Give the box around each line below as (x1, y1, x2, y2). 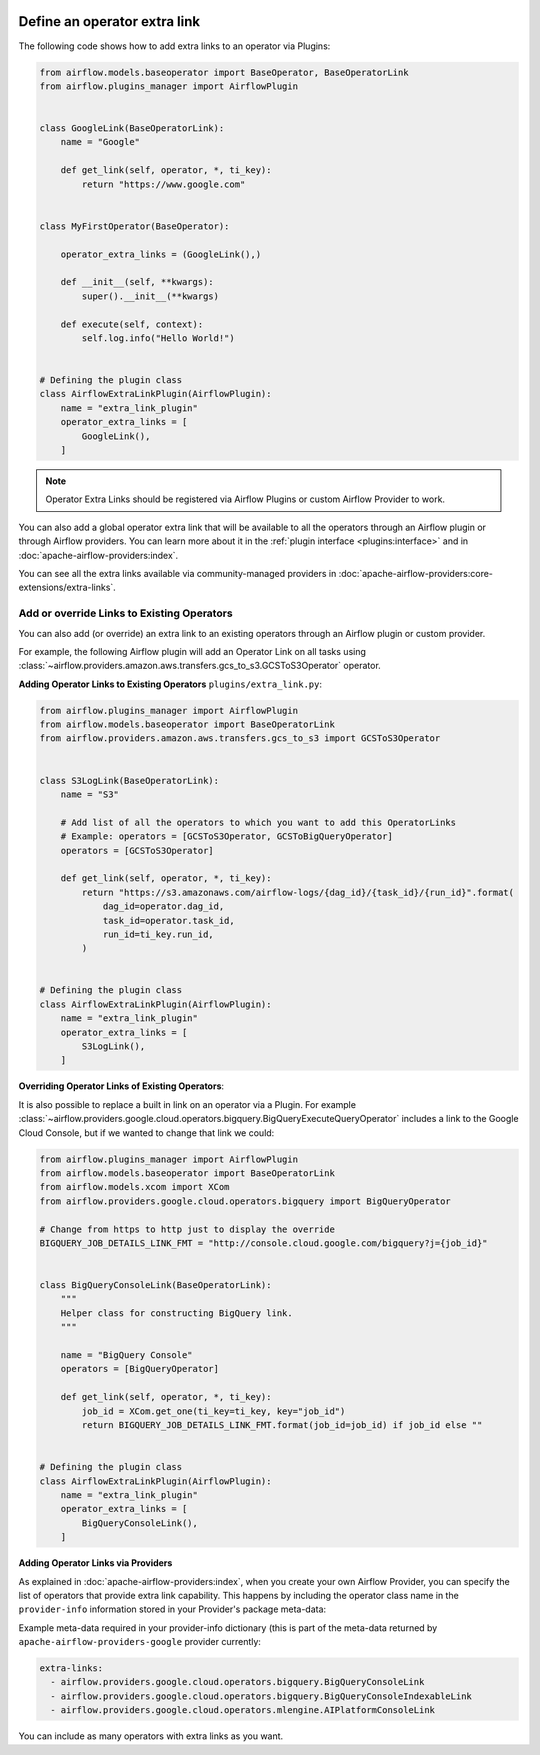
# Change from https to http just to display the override (39, 1223, 335, 1235)
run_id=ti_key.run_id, (102, 928, 214, 940)
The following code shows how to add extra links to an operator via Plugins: (18, 40, 331, 52)
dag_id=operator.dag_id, (102, 901, 225, 912)
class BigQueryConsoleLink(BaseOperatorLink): (39, 1280, 272, 1291)
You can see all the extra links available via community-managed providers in (18, 567, 337, 579)
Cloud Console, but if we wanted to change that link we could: (18, 1126, 275, 1139)
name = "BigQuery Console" (60, 1350, 194, 1361)
